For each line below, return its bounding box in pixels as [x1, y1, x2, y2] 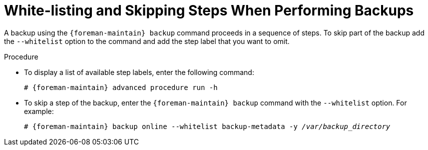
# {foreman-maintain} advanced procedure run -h [24, 83, 218, 91]
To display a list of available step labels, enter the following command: [24, 67, 254, 76]
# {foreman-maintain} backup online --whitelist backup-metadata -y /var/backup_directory [24, 122, 391, 130]
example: [24, 106, 54, 115]
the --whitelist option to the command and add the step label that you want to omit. [4, 36, 290, 45]
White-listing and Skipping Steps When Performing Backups [4, 2, 414, 19]
